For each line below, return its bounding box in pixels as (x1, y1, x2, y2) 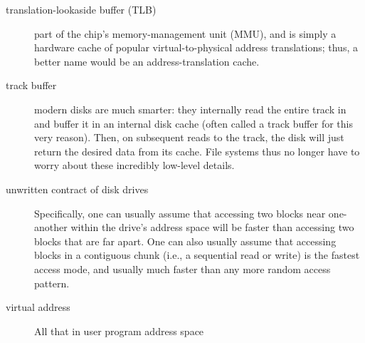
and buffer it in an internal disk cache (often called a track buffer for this (34, 116, 353, 130)
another (34, 220, 68, 235)
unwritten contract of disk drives (6, 181, 149, 196)
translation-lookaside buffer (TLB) (6, 2, 157, 16)
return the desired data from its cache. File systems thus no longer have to (34, 143, 360, 158)
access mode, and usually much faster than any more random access (34, 261, 331, 276)
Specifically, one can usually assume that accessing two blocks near (34, 205, 326, 220)
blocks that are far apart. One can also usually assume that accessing (34, 233, 337, 248)
